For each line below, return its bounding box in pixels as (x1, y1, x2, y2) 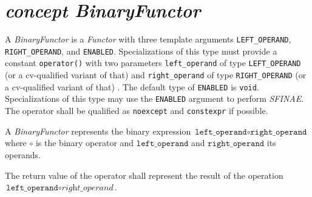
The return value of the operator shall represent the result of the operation (5, 169, 283, 181)
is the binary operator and (35, 136, 134, 149)
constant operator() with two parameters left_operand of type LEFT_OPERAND (5, 56, 301, 69)
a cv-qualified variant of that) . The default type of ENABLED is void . (5, 80, 259, 93)
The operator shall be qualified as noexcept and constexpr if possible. (5, 104, 268, 117)
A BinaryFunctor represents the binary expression (5, 124, 191, 137)
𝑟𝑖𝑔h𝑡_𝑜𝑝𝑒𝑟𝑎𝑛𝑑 (61, 184, 114, 193)
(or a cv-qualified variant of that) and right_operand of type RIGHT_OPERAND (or (5, 68, 307, 81)
